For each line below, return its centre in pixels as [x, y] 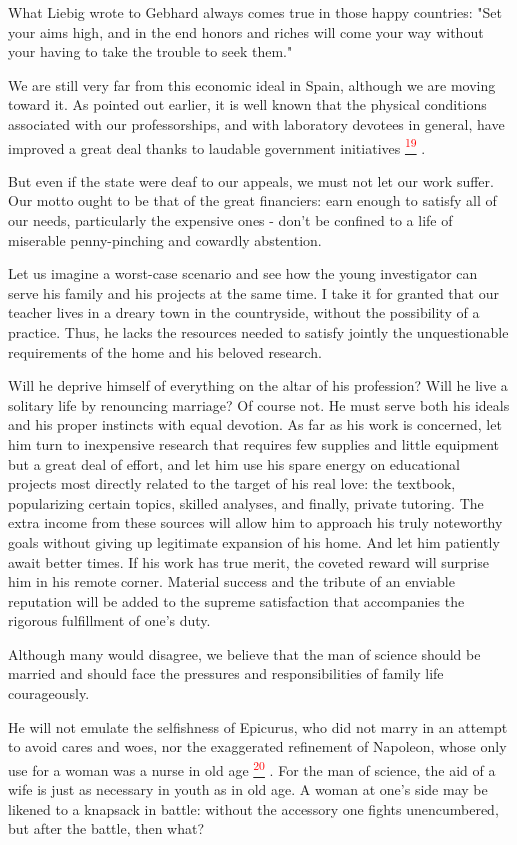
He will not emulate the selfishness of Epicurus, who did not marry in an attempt [258, 726]
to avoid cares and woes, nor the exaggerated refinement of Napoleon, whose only [257, 746]
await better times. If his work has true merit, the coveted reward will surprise [248, 561]
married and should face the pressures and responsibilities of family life [226, 673]
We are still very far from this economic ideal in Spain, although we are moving [252, 84]
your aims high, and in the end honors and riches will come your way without [246, 31]
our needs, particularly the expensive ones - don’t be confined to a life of [230, 220]
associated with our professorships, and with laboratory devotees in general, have [256, 123]
